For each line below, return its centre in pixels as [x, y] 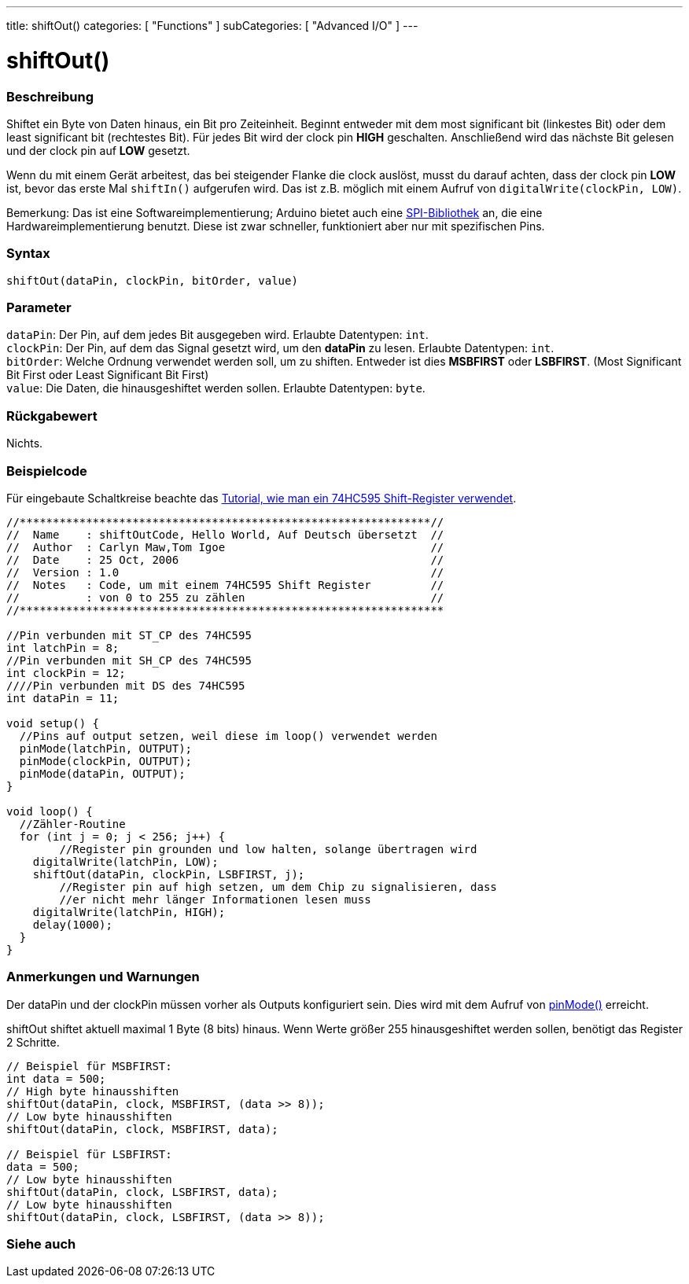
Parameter [39, 307]
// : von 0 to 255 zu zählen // [225, 597]
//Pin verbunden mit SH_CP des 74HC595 [129, 660]
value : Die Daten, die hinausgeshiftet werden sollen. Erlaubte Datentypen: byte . [216, 388]
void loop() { [50, 811]
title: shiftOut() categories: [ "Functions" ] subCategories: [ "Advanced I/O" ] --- [212, 26]
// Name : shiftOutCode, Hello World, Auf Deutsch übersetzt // [225, 534]
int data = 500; [56, 1078]
